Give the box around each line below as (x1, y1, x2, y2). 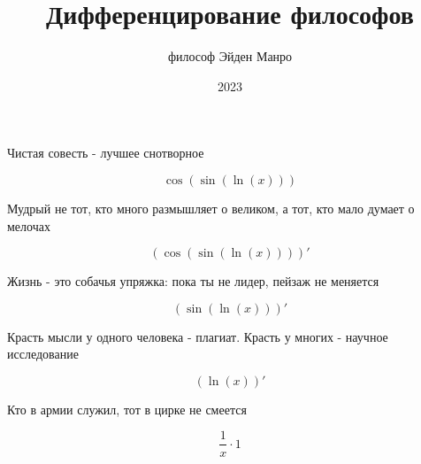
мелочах (7, 216, 50, 235)
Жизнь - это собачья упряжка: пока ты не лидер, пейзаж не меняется (7, 272, 379, 290)
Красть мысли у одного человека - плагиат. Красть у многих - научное (7, 327, 388, 345)
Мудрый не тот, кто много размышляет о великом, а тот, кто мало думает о (7, 198, 415, 217)
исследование (7, 344, 79, 363)
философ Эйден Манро (167, 47, 293, 66)
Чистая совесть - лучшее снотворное (7, 143, 204, 162)
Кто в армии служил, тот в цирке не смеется (7, 399, 247, 418)
